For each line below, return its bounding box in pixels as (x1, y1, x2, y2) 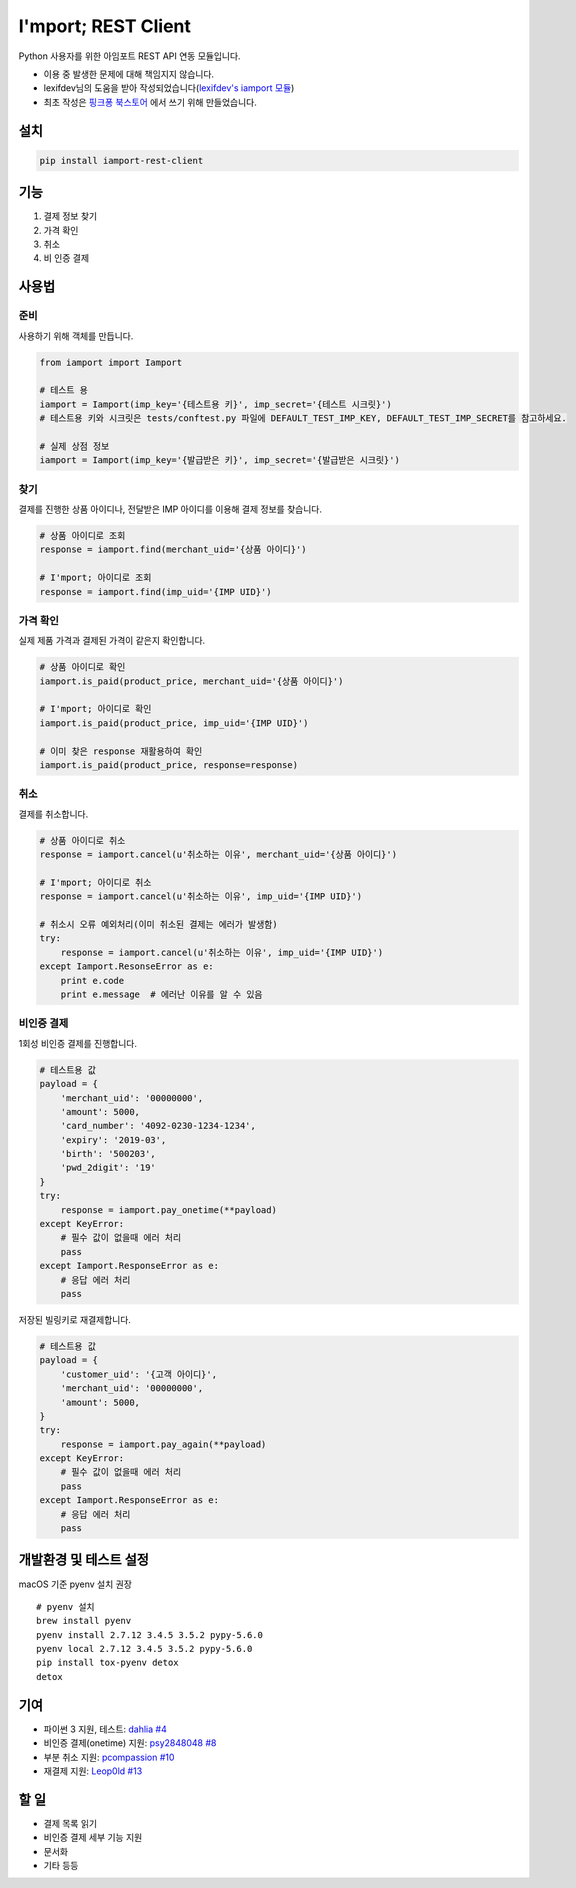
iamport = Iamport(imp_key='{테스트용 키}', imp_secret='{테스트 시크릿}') (39, 398, 392, 410)
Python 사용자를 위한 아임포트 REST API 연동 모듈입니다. (18, 50, 241, 62)
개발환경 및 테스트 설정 (18, 1551, 150, 1569)
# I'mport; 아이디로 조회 (39, 572, 152, 584)
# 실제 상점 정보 (39, 440, 110, 452)
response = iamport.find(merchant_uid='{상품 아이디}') (39, 544, 307, 555)
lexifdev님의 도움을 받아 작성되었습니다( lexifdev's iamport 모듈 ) (43, 82, 295, 94)
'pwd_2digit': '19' (60, 1162, 157, 1174)
